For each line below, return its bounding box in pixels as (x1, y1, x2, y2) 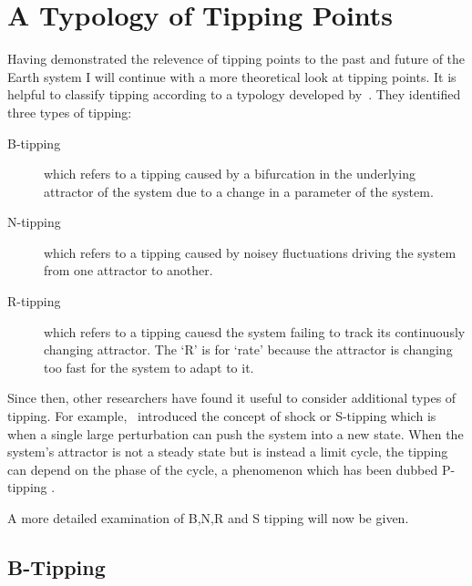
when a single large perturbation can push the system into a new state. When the (7, 424, 464, 443)
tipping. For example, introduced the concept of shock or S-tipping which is (7, 406, 436, 426)
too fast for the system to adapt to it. (44, 357, 254, 376)
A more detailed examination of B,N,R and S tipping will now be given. (7, 509, 409, 527)
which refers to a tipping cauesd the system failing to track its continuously (44, 322, 466, 341)
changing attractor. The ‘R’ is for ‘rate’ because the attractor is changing (44, 340, 453, 359)
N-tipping (7, 212, 61, 231)
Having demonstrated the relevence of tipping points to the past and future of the (7, 49, 466, 68)
